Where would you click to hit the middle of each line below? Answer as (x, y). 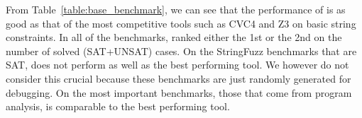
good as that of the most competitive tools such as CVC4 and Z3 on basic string (181, 23)
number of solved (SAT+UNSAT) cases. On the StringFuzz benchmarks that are (181, 51)
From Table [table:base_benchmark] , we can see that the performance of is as (176, 9)
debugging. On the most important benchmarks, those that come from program (179, 92)
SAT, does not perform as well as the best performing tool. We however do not (177, 65)
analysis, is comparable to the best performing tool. (118, 106)
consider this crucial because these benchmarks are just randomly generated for (179, 78)
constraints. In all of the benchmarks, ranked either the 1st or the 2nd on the (174, 37)
